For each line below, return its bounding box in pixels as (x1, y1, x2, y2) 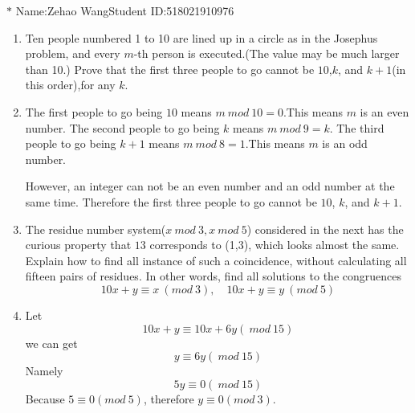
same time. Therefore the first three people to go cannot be (25, 193, 317, 210)
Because (25, 390, 65, 407)
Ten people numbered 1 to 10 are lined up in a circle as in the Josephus (25, 29, 378, 46)
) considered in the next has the (246, 220, 404, 237)
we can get (25, 334, 78, 351)
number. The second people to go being (25, 119, 220, 136)
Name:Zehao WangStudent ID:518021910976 (15, 2, 234, 18)
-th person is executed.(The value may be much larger (133, 45, 400, 62)
